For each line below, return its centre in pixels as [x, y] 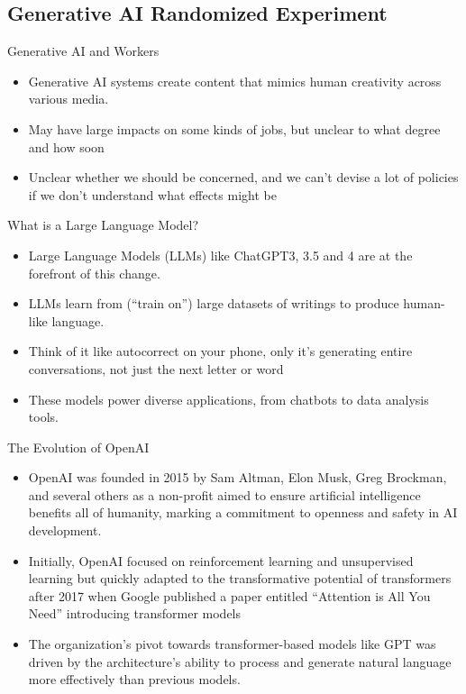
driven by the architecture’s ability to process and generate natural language [240, 661]
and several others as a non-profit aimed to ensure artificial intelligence [224, 494]
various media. [69, 99]
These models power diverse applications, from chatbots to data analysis [228, 399]
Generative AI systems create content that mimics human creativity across [235, 81]
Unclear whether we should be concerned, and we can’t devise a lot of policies [243, 177]
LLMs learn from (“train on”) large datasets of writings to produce [214, 303]
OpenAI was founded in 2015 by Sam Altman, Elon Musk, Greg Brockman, [238, 477]
